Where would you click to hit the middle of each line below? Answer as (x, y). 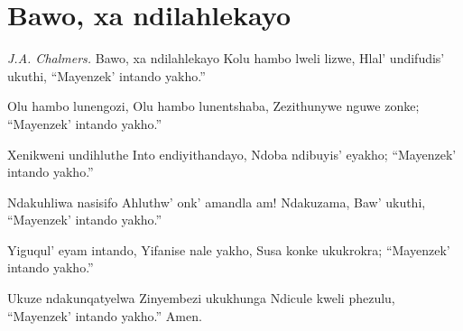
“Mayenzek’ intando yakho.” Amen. (105, 315)
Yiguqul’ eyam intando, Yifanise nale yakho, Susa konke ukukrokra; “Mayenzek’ (229, 249)
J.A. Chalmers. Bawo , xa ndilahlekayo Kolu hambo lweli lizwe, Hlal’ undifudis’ (226, 58)
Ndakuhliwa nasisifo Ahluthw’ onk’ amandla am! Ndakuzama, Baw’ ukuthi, (217, 202)
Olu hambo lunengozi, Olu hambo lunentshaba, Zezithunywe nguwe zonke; (213, 106)
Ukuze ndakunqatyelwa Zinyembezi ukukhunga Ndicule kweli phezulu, (201, 298)
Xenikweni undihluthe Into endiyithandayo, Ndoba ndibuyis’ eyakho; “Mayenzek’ (232, 154)
